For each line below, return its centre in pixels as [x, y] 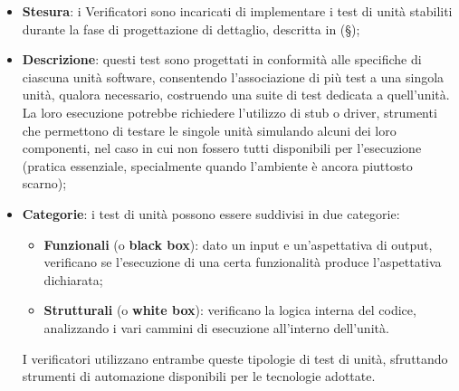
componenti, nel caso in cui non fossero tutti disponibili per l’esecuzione [222, 148]
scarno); [44, 183]
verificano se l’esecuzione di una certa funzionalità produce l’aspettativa [243, 262]
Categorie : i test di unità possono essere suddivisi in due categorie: [211, 213]
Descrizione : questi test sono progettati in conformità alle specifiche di [222, 59]
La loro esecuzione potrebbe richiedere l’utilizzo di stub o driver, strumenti [229, 112]
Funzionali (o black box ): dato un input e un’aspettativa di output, [238, 244]
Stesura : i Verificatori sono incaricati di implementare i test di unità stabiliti [237, 11]
